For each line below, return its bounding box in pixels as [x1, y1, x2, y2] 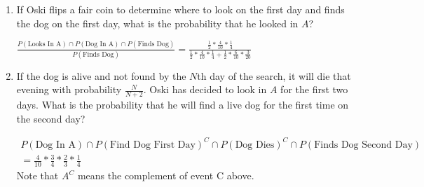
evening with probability [16, 82, 122, 97]
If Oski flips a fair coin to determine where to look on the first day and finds [16, 2, 345, 16]
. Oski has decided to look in [143, 82, 267, 97]
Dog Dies [235, 139, 275, 150]
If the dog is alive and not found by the [16, 68, 186, 83]
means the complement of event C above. [77, 168, 254, 183]
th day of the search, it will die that [197, 68, 351, 83]
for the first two [280, 82, 348, 97]
